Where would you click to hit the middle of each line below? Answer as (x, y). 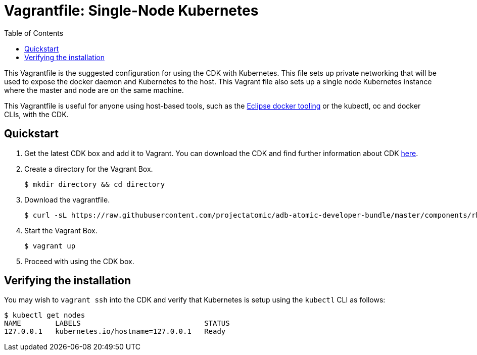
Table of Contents (34, 33)
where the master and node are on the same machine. (94, 90)
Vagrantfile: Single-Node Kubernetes (131, 11)
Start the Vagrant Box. (61, 230)
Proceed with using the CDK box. (79, 261)
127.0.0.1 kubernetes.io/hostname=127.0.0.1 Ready (115, 332)
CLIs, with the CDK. (36, 114)
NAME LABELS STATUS (117, 323)
